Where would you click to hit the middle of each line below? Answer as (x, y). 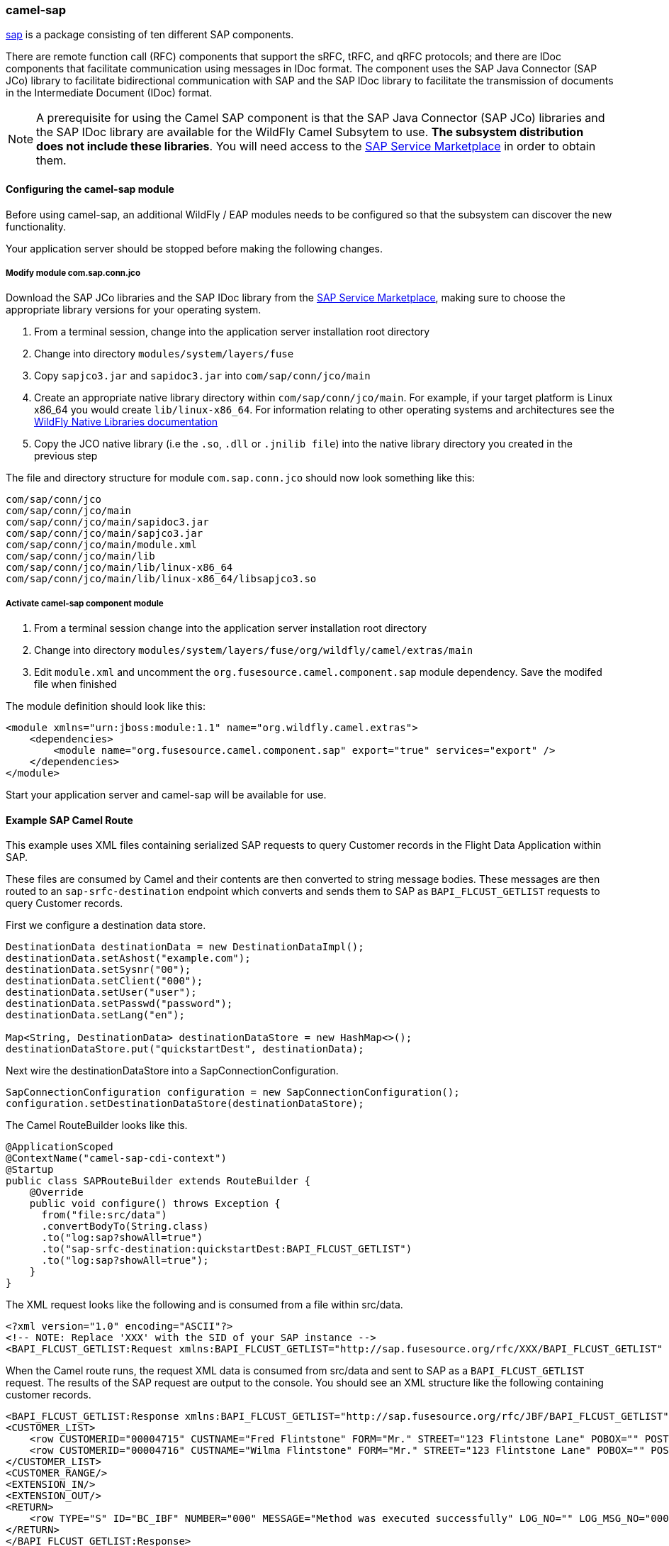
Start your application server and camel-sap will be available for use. (166, 795)
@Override (56, 1192)
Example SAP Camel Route (69, 820)
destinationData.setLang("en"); (95, 1015)
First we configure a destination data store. (106, 925)
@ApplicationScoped (60, 1147)
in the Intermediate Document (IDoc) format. (109, 93)
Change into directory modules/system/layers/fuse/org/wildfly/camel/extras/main (254, 650)
